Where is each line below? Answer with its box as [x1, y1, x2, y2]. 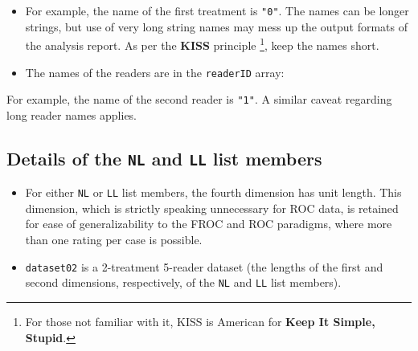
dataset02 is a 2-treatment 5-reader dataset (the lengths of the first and [25, 258, 383, 275]
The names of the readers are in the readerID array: [25, 63, 285, 80]
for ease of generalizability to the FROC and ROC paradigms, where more [25, 215, 392, 232]
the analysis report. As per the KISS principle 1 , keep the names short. [25, 35, 379, 53]
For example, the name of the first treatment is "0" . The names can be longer [25, 2, 409, 18]
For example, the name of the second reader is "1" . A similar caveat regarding [6, 91, 392, 108]
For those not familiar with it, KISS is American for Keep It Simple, [25, 312, 375, 329]
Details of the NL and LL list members [6, 145, 322, 170]
